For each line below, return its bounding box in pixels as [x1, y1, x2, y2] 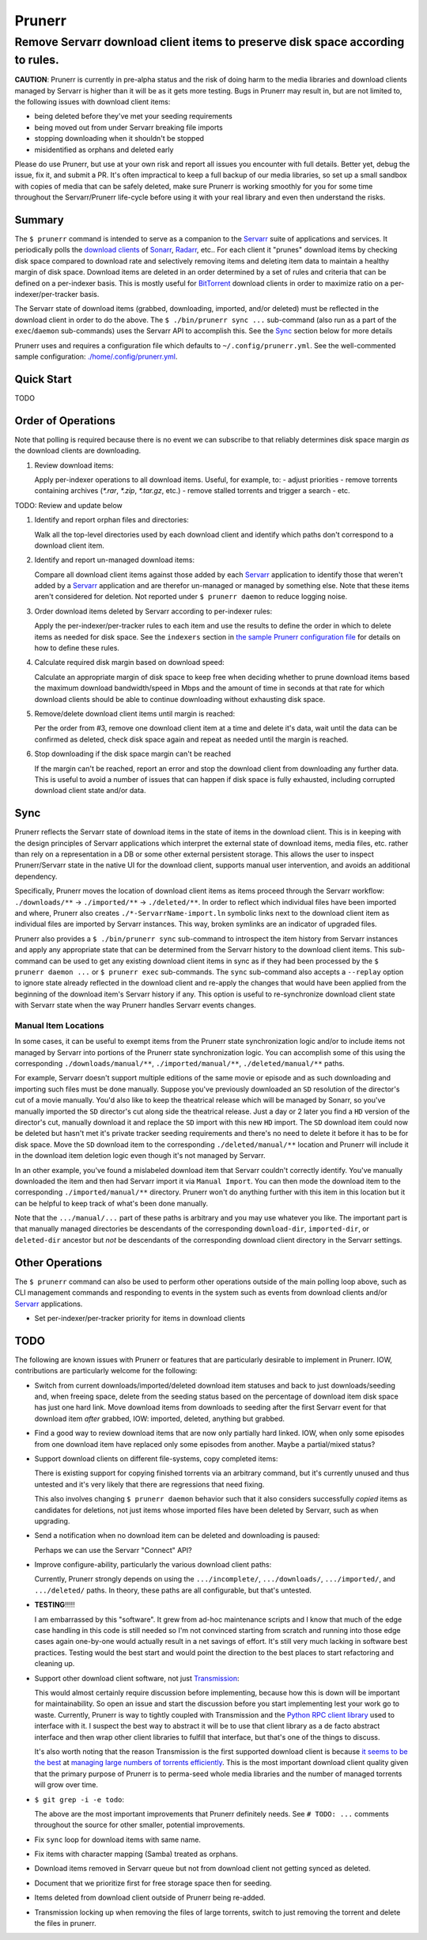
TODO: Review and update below [14, 500, 123, 510]
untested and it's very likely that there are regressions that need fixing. [34, 1479, 265, 1489]
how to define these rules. [34, 644, 120, 653]
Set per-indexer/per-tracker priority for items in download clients [34, 1313, 245, 1323]
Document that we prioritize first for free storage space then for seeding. [34, 1878, 272, 1888]
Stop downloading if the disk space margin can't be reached [34, 749, 232, 759]
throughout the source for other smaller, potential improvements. [34, 1820, 245, 1830]
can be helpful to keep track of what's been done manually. [14, 1198, 209, 1208]
